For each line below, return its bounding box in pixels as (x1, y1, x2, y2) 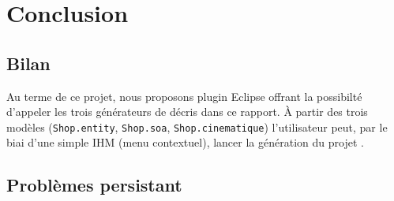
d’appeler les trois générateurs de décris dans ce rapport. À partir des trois (6, 103, 368, 120)
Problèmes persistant (6, 173, 182, 197)
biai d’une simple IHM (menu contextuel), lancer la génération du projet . (6, 134, 364, 151)
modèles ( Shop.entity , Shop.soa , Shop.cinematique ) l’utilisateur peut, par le (6, 118, 388, 135)
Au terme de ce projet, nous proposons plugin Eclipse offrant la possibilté (6, 87, 362, 104)
